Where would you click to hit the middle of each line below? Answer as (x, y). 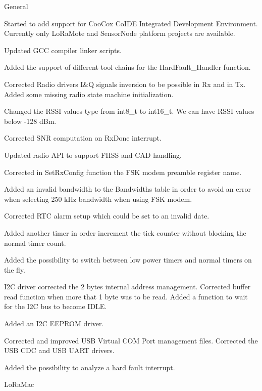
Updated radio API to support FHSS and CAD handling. (93, 155)
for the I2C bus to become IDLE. (56, 306)
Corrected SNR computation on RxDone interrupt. (83, 138)
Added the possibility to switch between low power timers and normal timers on (128, 260)
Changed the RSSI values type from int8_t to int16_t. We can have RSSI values (129, 111)
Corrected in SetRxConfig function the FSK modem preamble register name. (123, 172)
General (16, 6)
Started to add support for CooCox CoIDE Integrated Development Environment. (131, 23)
